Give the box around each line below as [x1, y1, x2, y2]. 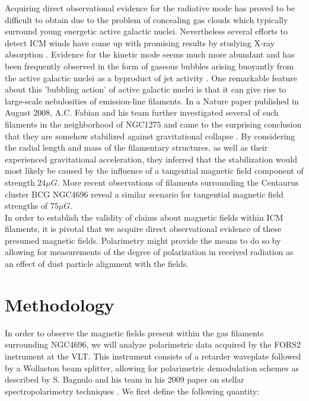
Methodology [5, 292, 114, 316]
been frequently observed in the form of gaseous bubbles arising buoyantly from [5, 59, 294, 72]
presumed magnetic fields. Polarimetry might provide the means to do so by [5, 234, 281, 246]
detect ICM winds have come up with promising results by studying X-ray [5, 36, 275, 49]
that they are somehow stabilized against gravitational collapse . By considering [5, 129, 295, 142]
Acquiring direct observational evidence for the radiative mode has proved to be [5, 2, 295, 14]
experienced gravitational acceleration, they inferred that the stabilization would [5, 152, 298, 165]
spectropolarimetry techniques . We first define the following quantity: [5, 384, 260, 397]
